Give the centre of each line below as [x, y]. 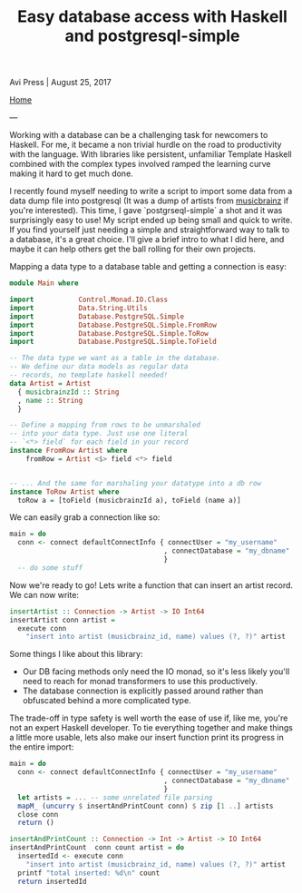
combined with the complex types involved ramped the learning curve [140, 164]
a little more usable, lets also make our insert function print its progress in [146, 738]
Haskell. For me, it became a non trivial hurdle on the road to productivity [146, 145]
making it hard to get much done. [71, 173]
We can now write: [44, 594]
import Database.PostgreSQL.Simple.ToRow [109, 333]
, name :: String [50, 400]
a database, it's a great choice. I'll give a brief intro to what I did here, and [147, 240]
